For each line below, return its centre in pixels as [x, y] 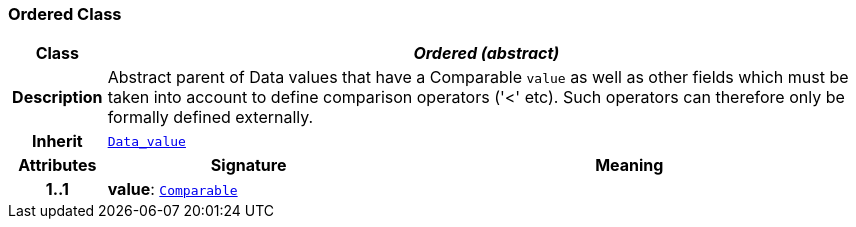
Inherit [57, 141]
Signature [248, 165]
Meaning [629, 165]
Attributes [57, 165]
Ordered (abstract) [486, 53]
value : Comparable [172, 189]
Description [57, 97]
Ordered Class [65, 14]
